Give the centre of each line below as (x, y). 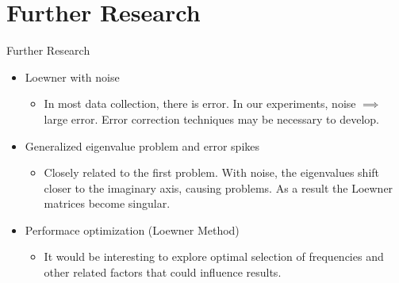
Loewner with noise (72, 76)
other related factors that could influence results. (163, 272)
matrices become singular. (107, 203)
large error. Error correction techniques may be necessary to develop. (211, 119)
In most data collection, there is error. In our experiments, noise (200, 103)
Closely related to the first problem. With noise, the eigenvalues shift (212, 172)
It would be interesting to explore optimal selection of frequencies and (214, 256)
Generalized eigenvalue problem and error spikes (142, 145)
